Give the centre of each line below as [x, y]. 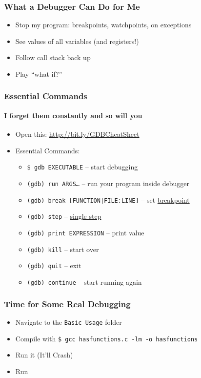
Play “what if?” [39, 74]
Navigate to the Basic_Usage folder [69, 322]
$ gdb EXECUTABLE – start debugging [82, 167]
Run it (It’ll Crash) [44, 355]
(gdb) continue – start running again [84, 282]
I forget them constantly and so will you [73, 115]
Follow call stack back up [53, 57]
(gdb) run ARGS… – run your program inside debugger [108, 183]
